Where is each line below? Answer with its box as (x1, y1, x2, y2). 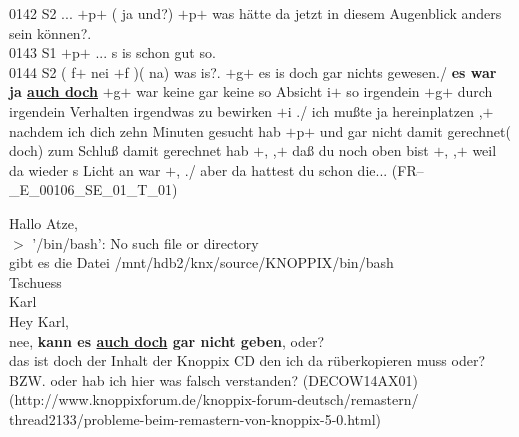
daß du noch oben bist (292, 140, 429, 161)
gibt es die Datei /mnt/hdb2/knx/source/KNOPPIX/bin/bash (9, 252, 394, 273)
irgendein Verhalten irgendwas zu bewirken (9, 100, 273, 121)
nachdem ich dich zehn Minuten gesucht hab (9, 120, 281, 141)
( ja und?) (111, 3, 174, 23)
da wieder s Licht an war (9, 159, 161, 180)
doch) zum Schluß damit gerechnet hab (9, 140, 249, 161)
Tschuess (9, 271, 62, 292)
